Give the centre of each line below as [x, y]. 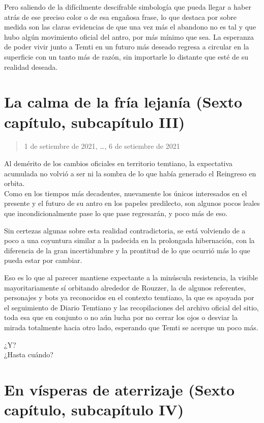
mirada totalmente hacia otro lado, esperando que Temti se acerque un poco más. [131, 327]
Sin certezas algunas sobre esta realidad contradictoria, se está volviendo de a [125, 230]
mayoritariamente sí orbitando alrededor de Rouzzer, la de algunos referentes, [125, 287]
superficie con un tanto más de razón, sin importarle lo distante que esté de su [126, 56]
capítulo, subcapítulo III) [95, 122]
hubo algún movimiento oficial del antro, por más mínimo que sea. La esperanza [129, 36]
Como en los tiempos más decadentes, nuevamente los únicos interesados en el [126, 193]
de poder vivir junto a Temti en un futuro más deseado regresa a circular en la [127, 47]
